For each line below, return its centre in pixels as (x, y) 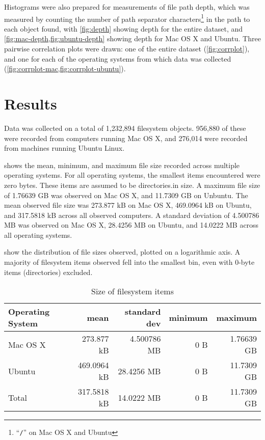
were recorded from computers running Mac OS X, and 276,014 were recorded (126, 138)
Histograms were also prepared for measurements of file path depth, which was (127, 7)
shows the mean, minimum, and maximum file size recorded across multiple (122, 165)
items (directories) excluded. (48, 272)
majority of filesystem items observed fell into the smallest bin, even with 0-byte (129, 262)
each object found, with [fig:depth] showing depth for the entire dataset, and (124, 28)
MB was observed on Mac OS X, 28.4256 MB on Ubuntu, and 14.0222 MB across (131, 225)
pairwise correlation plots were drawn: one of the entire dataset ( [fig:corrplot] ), (127, 49)
